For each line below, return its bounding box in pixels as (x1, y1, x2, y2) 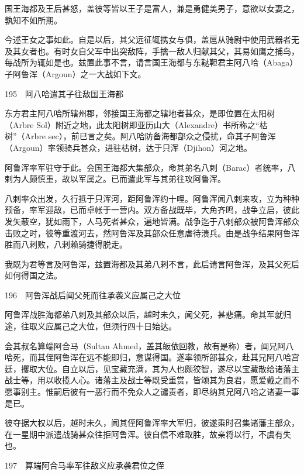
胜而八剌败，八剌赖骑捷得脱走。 (5, 238, 127, 250)
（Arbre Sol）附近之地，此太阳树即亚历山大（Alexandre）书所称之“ (5, 118, 260, 130)
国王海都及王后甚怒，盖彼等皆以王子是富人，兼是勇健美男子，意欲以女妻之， (5, 2, 299, 14)
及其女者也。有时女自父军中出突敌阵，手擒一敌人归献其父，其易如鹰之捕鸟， (5, 44, 299, 57)
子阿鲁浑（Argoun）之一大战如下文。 (5, 67, 146, 80)
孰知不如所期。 (5, 13, 62, 26)
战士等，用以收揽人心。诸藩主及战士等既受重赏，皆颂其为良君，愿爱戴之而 (5, 374, 291, 386)
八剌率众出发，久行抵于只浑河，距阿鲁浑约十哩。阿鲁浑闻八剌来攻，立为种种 (5, 192, 299, 204)
